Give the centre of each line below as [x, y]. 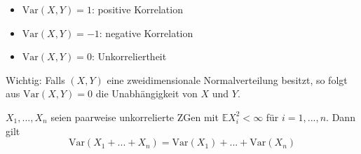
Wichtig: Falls [35, 79]
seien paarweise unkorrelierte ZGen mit [135, 117]
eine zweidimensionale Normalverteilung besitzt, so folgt [227, 79]
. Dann [341, 117]
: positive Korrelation [137, 9]
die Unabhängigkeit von [147, 93]
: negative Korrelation [146, 33]
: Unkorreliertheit [129, 56]
